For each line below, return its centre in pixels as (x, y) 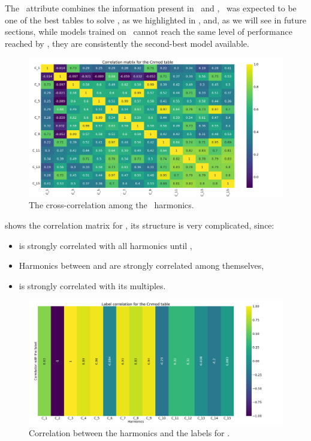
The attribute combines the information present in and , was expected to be (151, 7)
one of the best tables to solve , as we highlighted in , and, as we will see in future (155, 19)
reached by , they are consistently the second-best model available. (127, 43)
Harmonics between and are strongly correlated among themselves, (141, 265)
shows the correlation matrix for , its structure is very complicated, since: (140, 225)
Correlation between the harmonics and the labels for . (129, 432)
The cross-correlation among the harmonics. (111, 205)
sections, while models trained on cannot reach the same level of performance (149, 31)
